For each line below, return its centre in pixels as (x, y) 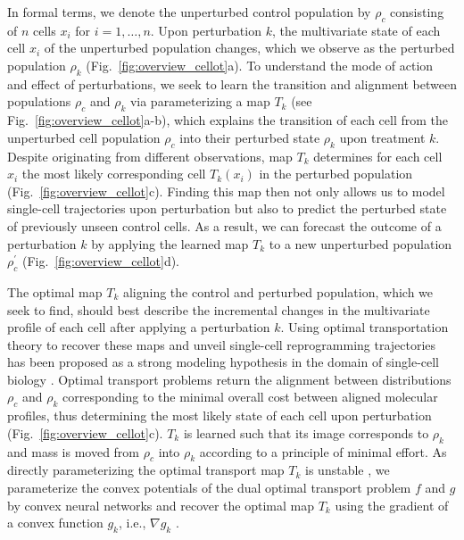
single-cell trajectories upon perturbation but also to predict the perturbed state (227, 208)
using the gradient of (392, 505)
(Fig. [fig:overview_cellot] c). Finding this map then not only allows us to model (226, 191)
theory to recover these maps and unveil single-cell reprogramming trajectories (222, 344)
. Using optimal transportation (365, 327)
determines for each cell (378, 156)
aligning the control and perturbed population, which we (278, 291)
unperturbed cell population (84, 137)
